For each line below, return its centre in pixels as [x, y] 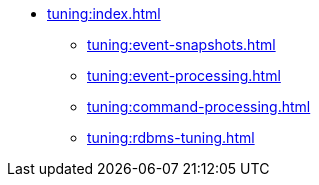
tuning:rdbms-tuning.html [171, 137]
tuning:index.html [104, 13]
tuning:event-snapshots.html [181, 44]
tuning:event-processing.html [184, 75]
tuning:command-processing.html [199, 106]
